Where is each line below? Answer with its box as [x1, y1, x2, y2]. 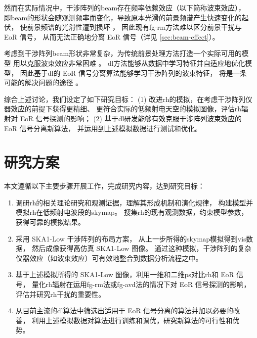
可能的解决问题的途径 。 [4, 77, 83, 88]
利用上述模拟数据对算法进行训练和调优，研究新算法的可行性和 [32, 315, 233, 325]
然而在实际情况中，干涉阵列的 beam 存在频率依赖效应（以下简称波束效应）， [4, 2, 246, 12]
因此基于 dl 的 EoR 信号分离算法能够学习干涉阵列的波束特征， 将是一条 [20, 67, 247, 78]
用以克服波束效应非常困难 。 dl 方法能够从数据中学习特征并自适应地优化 [13, 57, 245, 68]
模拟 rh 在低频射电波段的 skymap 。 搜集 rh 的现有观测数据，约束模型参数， [15, 207, 248, 217]
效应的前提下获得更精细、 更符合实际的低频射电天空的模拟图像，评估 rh [10, 103, 241, 114]
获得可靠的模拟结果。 [15, 217, 85, 227]
